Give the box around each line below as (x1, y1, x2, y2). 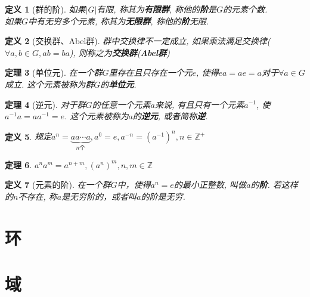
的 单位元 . (100, 78, 137, 90)
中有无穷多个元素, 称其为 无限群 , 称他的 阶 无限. (28, 14, 209, 27)
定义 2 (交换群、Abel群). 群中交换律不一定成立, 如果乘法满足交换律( (5, 35, 271, 47)
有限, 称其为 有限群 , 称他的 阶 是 (97, 3, 216, 15)
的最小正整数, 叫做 (173, 178, 247, 191)
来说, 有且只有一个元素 (154, 98, 244, 110)
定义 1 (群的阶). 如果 (5, 3, 86, 15)
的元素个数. (222, 3, 268, 15)
